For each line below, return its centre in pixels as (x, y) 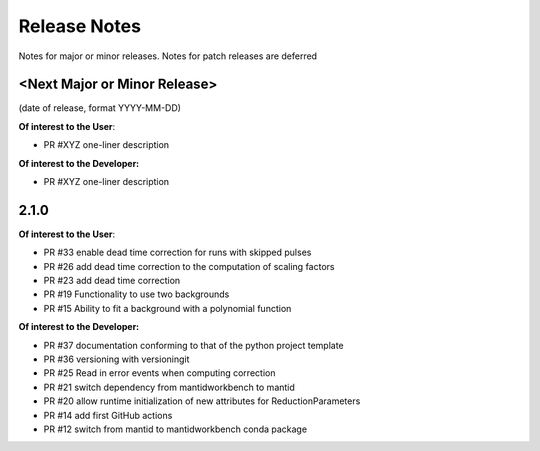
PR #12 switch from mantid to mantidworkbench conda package (175, 429)
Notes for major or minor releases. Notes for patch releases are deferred (168, 56)
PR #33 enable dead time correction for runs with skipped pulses (177, 252)
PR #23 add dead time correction (112, 281)
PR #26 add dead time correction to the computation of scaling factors (189, 266)
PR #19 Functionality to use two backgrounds (136, 294)
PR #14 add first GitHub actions (108, 415)
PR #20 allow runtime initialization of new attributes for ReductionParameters (202, 401)
